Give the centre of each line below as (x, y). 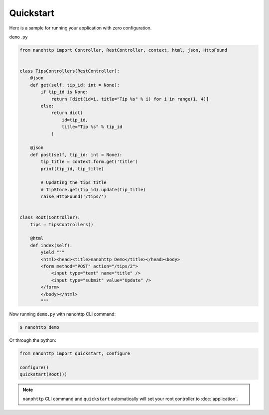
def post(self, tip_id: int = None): (76, 155)
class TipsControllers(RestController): (69, 71)
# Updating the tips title (73, 183)
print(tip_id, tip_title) (72, 169)
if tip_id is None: (64, 92)
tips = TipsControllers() (62, 224)
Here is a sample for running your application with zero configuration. (80, 28)
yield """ (53, 252)
